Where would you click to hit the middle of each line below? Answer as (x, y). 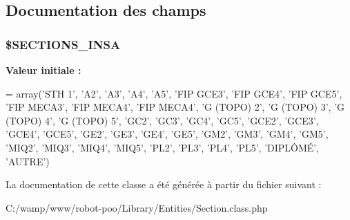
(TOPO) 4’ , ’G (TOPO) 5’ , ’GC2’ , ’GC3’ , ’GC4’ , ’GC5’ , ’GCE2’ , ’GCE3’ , (162, 120)
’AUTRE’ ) (28, 161)
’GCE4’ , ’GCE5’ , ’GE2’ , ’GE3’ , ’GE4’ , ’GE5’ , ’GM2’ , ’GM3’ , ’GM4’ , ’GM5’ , (167, 134)
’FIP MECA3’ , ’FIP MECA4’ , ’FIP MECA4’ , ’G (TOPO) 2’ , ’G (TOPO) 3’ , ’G (175, 107)
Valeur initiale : (43, 70)
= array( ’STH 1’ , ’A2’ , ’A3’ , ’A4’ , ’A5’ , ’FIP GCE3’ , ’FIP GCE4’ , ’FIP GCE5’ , (174, 93)
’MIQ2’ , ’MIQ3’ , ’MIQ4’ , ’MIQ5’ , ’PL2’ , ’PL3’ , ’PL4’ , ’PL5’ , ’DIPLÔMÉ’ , (163, 147)
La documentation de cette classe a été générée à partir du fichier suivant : (164, 184)
